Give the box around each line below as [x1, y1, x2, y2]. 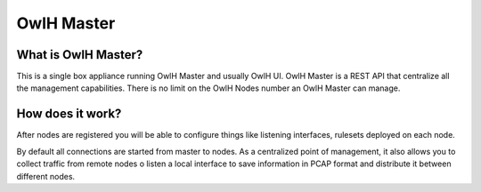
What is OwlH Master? [16, 47, 143, 62]
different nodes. [16, 171, 76, 181]
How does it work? [16, 107, 122, 122]
